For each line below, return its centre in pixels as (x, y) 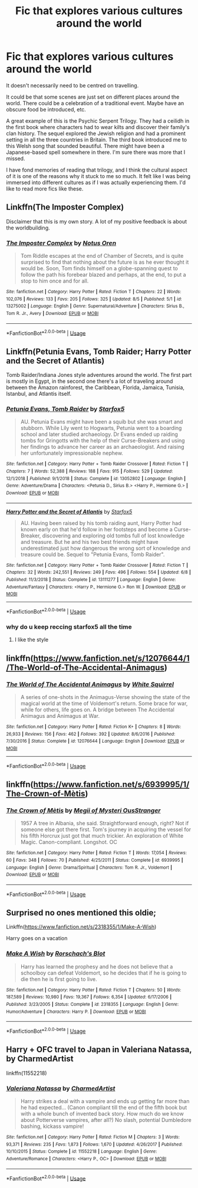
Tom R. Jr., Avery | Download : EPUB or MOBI (52, 314)
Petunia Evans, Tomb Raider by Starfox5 (65, 409)
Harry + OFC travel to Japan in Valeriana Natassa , (99, 1050)
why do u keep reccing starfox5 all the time (69, 626)
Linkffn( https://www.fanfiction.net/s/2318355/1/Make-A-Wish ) (81, 927)
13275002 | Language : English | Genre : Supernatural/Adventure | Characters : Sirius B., (95, 306)
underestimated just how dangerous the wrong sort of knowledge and (105, 548)
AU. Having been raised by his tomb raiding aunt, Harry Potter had (101, 523)
